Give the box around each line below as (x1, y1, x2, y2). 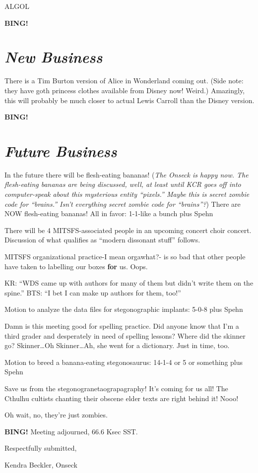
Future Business (4, 140, 117, 161)
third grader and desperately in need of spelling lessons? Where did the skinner (4, 330, 246, 341)
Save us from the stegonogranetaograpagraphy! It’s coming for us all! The (4, 383, 228, 393)
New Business (4, 47, 103, 67)
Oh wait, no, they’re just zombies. (4, 410, 108, 420)
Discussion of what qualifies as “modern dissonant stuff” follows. (4, 235, 200, 245)
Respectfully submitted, (4, 443, 77, 453)
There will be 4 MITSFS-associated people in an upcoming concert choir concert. (4, 225, 252, 235)
